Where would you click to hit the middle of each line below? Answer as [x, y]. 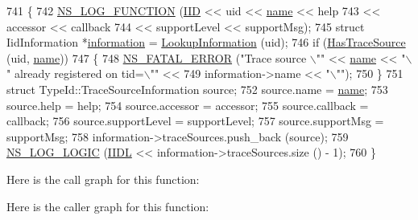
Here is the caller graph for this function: [108, 206]
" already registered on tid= [75, 73]
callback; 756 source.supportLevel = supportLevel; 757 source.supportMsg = [195, 121]
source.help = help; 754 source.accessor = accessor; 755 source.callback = [188, 105]
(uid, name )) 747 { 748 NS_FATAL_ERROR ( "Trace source [157, 57]
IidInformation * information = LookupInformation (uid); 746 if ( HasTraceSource [206, 42]
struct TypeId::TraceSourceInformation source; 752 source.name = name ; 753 [197, 89]
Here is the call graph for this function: [103, 179]
